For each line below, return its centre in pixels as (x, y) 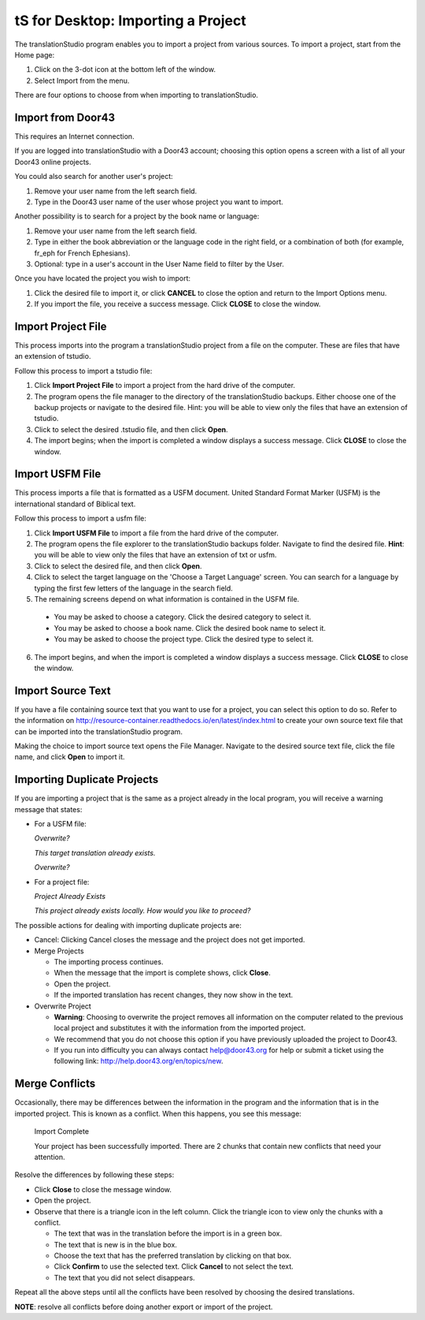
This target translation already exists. (95, 852)
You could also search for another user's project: (94, 177)
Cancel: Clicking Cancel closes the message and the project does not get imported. (170, 940)
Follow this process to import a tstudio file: (83, 371)
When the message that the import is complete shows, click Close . (163, 973)
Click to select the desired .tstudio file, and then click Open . (131, 429)
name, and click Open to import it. (70, 757)
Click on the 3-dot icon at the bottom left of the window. (125, 69)
